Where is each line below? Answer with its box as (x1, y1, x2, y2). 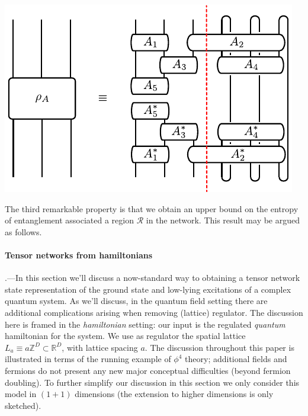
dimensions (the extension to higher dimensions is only (75, 388, 274, 400)
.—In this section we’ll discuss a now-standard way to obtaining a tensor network (5, 271, 300, 284)
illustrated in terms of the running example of (5, 353, 171, 365)
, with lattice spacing (62, 341, 138, 353)
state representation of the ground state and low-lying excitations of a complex (5, 283, 291, 295)
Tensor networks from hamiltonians (5, 248, 153, 261)
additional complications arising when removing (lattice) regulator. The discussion (5, 306, 303, 318)
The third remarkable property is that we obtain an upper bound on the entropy (5, 202, 299, 215)
